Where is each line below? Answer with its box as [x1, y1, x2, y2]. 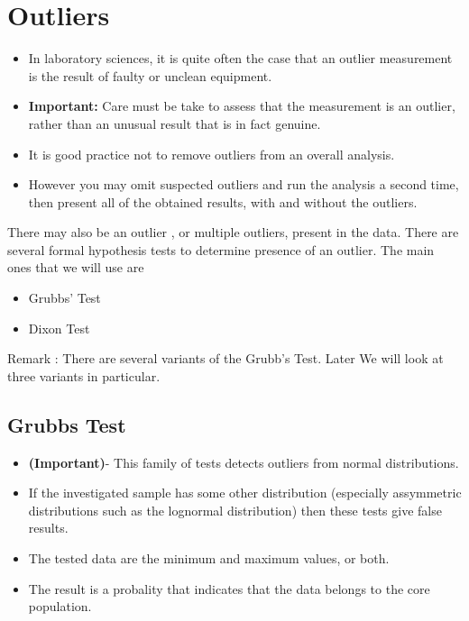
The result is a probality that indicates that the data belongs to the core [28, 579, 430, 598]
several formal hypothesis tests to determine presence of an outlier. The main [7, 240, 435, 259]
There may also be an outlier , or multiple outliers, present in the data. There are [7, 223, 459, 242]
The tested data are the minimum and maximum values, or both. [28, 549, 390, 568]
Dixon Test [28, 318, 90, 337]
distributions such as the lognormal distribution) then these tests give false [28, 500, 442, 519]
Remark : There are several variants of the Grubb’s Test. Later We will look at [7, 349, 444, 368]
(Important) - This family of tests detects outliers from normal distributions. [28, 452, 459, 471]
